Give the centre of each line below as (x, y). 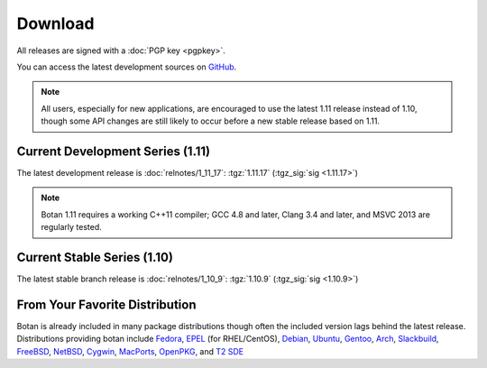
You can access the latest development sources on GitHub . (127, 67)
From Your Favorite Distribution (106, 304)
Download (55, 23)
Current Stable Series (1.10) (95, 258)
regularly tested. (72, 227)
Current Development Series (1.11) (114, 151)
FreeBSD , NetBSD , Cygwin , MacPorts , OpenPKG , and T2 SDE (130, 351)
